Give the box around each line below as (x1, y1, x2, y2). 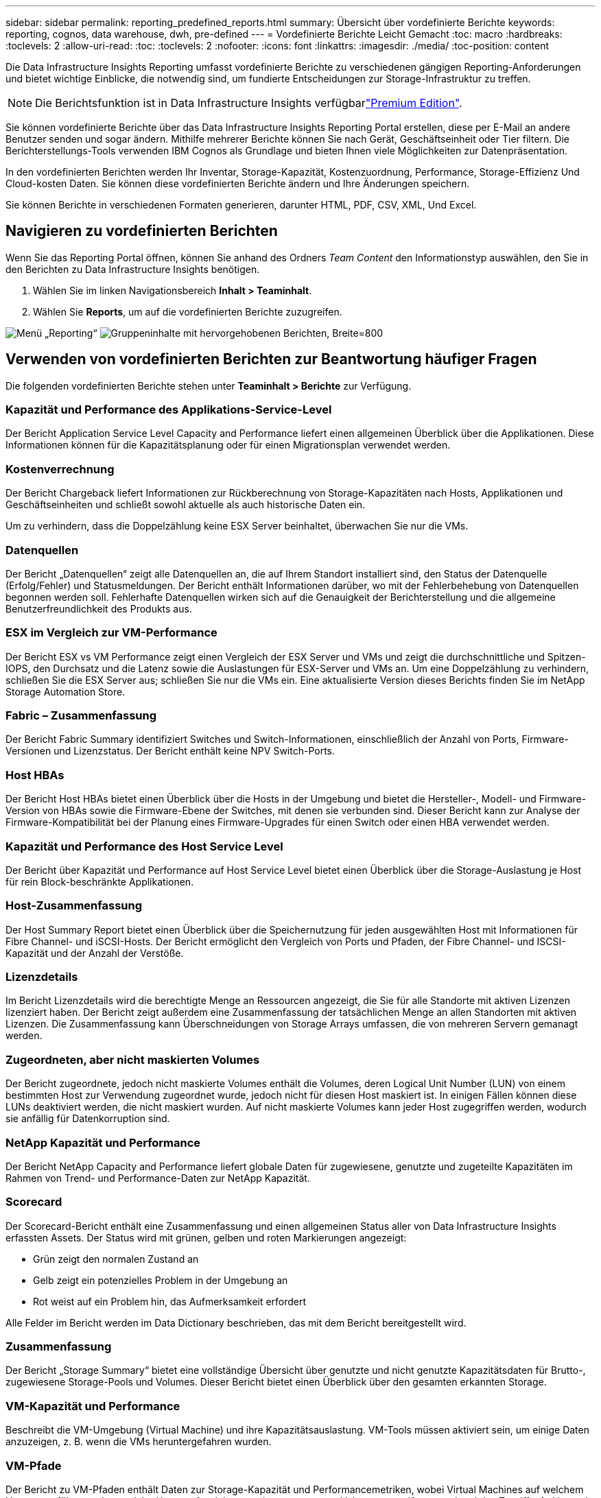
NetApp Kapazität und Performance (5, 1135, 201, 1150)
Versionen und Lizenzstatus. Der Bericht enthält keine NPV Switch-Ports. (5, 745, 335, 757)
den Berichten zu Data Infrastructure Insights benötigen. (5, 263, 260, 275)
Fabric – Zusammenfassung (5, 709, 157, 723)
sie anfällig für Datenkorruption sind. (5, 1113, 170, 1125)
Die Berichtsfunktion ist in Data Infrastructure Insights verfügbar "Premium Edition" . (35, 96, 462, 110)
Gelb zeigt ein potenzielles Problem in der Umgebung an (33, 1274, 288, 1286)
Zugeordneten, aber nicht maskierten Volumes (5, 1052, 260, 1067)
